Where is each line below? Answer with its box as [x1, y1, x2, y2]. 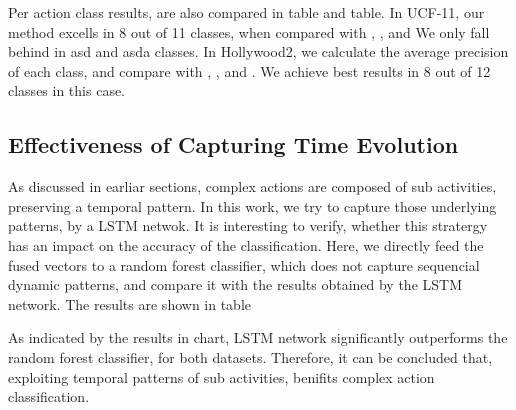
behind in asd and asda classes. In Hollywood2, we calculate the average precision [8, 41, 509, 62]
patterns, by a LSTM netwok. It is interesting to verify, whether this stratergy [8, 215, 488, 236]
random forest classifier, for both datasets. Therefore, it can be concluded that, [8, 346, 493, 367]
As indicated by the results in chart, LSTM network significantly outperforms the [8, 327, 508, 348]
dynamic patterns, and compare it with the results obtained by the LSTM [8, 274, 463, 295]
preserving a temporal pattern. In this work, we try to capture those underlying [8, 195, 497, 216]
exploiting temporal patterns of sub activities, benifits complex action [8, 366, 435, 387]
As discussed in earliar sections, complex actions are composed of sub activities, [8, 176, 497, 197]
